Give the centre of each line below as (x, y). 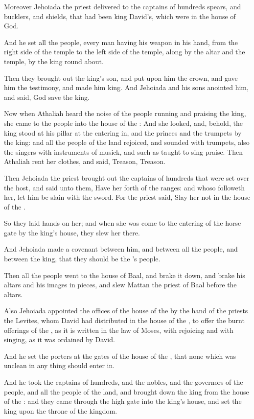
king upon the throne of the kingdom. (61, 410)
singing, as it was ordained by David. (59, 339)
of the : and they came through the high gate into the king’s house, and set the (123, 401)
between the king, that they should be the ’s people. (82, 259)
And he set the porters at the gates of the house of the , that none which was (120, 356)
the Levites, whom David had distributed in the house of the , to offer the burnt (124, 320)
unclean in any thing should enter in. (59, 365)
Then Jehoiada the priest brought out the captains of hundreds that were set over (127, 177)
